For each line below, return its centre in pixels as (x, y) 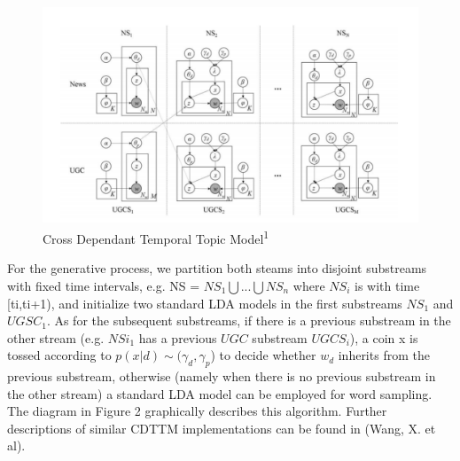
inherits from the (384, 355)
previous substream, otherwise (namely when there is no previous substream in (222, 376)
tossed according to (59, 355)
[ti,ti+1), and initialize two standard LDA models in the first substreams (205, 303)
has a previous (178, 337)
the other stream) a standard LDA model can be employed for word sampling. (220, 393)
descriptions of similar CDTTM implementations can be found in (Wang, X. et (222, 428)
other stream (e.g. (56, 337)
